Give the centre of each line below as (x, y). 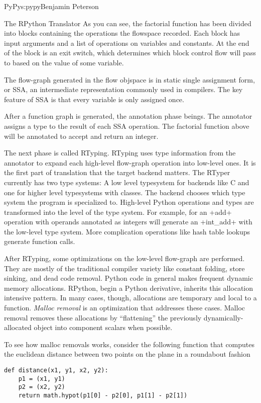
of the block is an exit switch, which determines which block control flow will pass (130, 53)
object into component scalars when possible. (103, 327)
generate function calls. (40, 241)
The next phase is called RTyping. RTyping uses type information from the (120, 153)
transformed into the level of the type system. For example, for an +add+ (118, 212)
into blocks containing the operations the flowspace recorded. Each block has (122, 33)
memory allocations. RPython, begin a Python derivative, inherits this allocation (129, 288)
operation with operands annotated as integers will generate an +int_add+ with (128, 222)
